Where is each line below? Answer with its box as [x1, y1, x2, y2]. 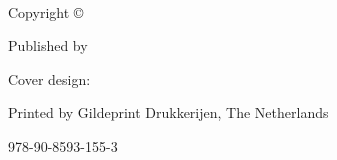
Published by [8, 35, 88, 56]
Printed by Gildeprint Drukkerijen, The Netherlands [8, 102, 329, 123]
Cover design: [8, 68, 91, 89]
